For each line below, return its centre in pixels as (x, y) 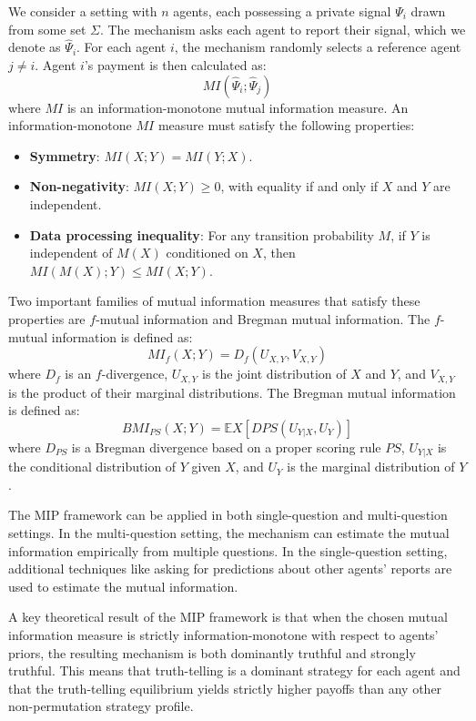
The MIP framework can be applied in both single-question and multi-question (228, 515)
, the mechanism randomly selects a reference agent (318, 47)
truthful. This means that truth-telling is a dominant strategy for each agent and (234, 670)
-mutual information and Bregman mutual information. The (263, 318)
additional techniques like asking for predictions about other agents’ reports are (230, 569)
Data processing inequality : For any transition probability (202, 234)
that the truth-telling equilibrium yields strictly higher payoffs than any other (225, 688)
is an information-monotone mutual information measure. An (238, 107)
